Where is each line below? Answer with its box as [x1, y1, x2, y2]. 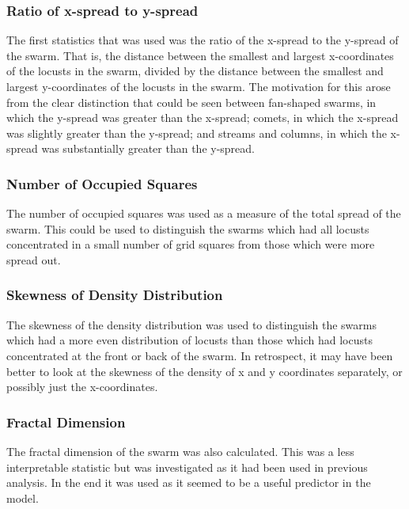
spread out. [6, 251, 61, 268]
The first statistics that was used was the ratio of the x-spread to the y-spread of [6, 32, 399, 48]
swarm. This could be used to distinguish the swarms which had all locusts [6, 220, 369, 237]
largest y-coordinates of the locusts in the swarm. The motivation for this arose [6, 78, 391, 94]
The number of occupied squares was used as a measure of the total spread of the [6, 205, 401, 222]
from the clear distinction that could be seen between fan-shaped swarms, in [6, 93, 377, 110]
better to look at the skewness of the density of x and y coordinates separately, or [6, 363, 403, 379]
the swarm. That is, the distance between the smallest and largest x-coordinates [6, 47, 394, 63]
